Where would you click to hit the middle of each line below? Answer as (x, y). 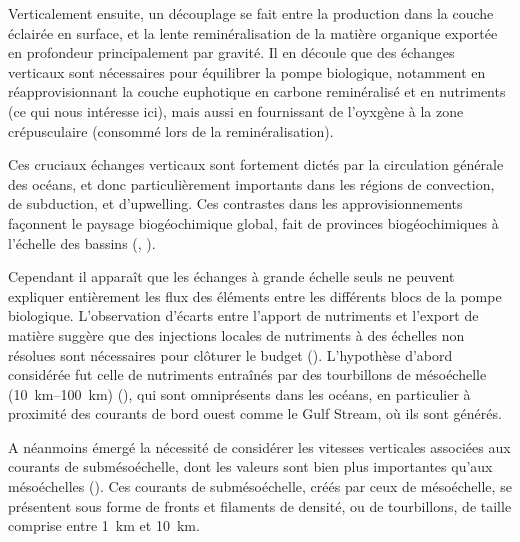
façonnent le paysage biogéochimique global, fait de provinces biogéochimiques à (253, 222)
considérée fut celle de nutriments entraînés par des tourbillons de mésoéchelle (247, 374)
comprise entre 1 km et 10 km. (104, 525)
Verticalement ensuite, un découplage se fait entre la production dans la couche (251, 13)
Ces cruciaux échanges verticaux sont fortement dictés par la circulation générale (256, 164)
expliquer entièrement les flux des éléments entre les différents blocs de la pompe (255, 295)
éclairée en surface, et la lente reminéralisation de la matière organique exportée (253, 32)
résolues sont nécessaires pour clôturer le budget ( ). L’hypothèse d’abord (230, 354)
